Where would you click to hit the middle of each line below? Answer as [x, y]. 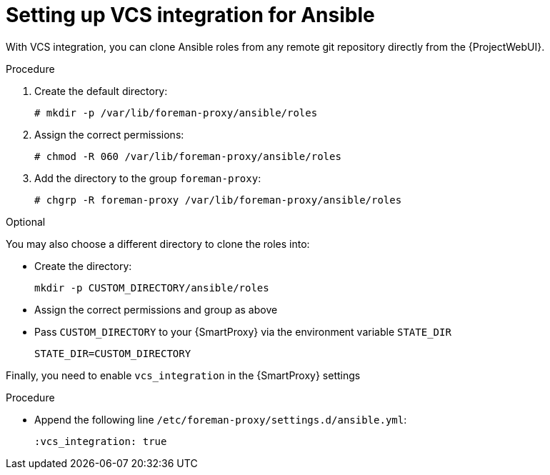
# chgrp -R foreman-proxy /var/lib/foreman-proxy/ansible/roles [218, 200]
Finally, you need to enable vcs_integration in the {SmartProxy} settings [183, 375]
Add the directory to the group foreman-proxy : [148, 178]
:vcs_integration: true [101, 441]
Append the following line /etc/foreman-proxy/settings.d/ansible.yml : [221, 419]
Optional [26, 221]
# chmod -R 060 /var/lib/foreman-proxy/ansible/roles [188, 156]
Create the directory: [83, 266]
